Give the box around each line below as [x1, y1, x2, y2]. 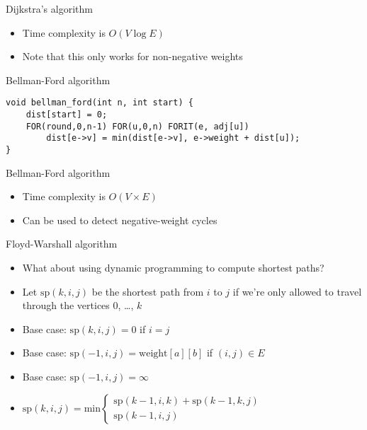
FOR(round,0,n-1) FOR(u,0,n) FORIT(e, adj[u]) [26, 121, 249, 132]
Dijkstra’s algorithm [6, 1, 93, 16]
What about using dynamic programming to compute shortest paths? [22, 260, 324, 275]
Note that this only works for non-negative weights [22, 49, 243, 64]
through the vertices [22, 298, 110, 313]
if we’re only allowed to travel [232, 284, 362, 298]
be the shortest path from [91, 284, 204, 298]
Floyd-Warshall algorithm [6, 236, 118, 251]
